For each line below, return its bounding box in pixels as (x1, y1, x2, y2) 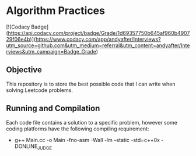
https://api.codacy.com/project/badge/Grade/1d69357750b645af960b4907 (8, 29, 190, 36)
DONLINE (14, 143, 38, 150)
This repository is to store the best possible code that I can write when (6, 80, 176, 87)
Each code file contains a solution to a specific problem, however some (6, 119, 178, 126)
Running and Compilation (6, 104, 100, 114)
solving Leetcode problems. (6, 86, 73, 94)
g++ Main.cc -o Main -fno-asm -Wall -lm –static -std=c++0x (14, 136, 160, 143)
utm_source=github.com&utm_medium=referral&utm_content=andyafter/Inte (6, 42, 190, 49)
